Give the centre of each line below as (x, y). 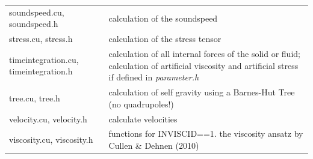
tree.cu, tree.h (35, 97)
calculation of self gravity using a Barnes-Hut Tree (202, 92)
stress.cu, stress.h (41, 39)
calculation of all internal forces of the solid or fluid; (204, 54)
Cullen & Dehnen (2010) (154, 145)
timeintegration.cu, (44, 59)
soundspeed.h (34, 24)
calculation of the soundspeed (163, 18)
